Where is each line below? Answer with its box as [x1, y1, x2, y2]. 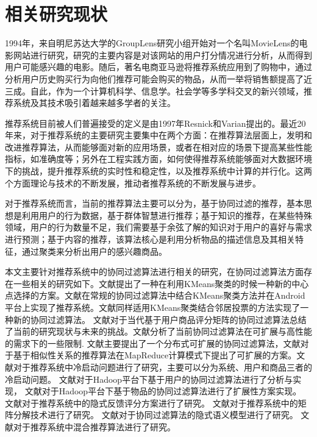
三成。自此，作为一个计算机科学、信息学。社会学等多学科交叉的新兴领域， [5, 84, 304, 97]
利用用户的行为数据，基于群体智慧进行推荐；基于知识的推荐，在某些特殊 [21, 208, 312, 221]
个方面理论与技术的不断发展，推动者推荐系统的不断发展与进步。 [5, 176, 261, 189]
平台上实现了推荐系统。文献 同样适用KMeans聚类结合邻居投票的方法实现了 [5, 301, 301, 313]
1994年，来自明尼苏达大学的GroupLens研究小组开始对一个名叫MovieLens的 [5, 37, 299, 49]
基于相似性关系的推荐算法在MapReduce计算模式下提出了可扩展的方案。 [13, 349, 297, 361]
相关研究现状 [5, 1, 108, 26]
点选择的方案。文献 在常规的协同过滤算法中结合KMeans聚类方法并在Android [5, 289, 305, 302]
